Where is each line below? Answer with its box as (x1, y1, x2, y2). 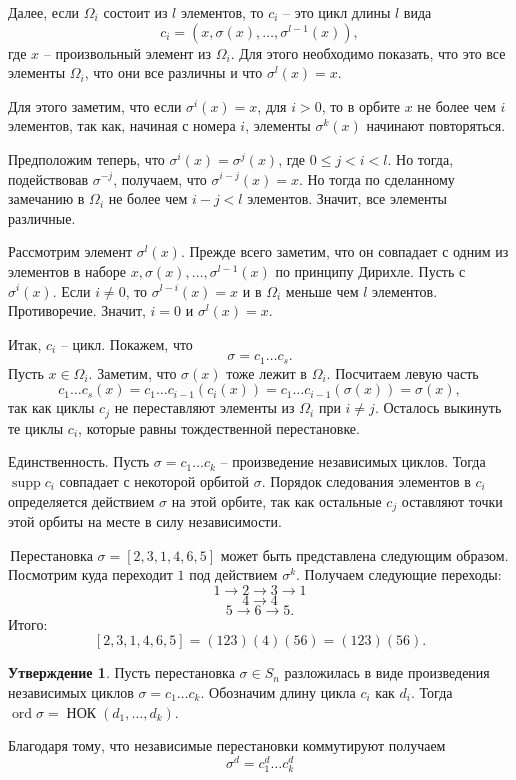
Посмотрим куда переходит (8, 564, 173, 585)
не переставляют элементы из (114, 397, 295, 418)
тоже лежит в (226, 362, 307, 383)
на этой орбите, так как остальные (171, 490, 382, 511)
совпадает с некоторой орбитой (59, 471, 249, 491)
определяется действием (8, 490, 155, 511)
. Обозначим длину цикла (200, 682, 356, 703)
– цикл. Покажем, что (60, 333, 193, 354)
